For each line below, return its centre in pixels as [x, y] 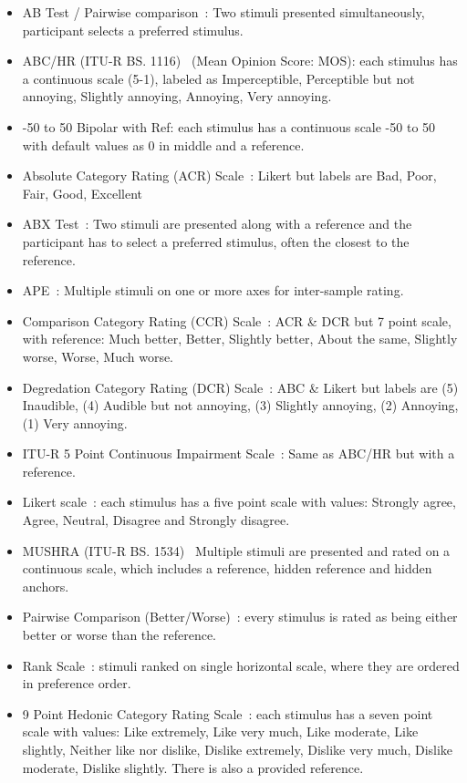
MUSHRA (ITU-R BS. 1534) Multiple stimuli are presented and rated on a [236, 550]
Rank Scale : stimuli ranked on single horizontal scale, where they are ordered [241, 665]
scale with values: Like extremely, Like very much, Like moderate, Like [220, 731]
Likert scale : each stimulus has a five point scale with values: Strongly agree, [239, 502]
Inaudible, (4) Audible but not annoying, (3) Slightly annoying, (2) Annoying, [240, 405]
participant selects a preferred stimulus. [133, 30]
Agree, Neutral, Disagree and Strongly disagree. [156, 520]
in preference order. [77, 683]
